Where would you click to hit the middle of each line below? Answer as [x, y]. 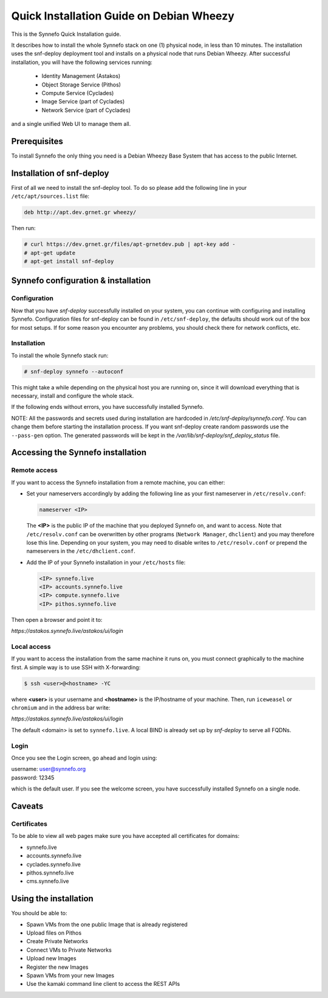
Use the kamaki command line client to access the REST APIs [103, 984]
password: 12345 [33, 777]
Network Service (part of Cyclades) [86, 110]
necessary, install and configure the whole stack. [73, 396]
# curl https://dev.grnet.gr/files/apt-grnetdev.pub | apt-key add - [130, 244]
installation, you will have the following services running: [82, 62]
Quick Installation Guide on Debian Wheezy [123, 16]
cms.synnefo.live [48, 881]
